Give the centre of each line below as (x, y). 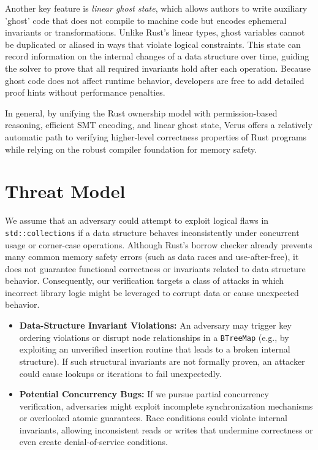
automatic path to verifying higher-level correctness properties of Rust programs (156, 136)
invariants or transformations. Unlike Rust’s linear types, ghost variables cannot (155, 32)
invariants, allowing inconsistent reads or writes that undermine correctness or (166, 429)
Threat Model (65, 191)
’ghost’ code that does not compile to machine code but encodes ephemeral (146, 20)
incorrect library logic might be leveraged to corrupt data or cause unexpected (152, 292)
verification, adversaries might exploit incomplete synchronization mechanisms (166, 406)
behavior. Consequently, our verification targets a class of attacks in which (145, 280)
